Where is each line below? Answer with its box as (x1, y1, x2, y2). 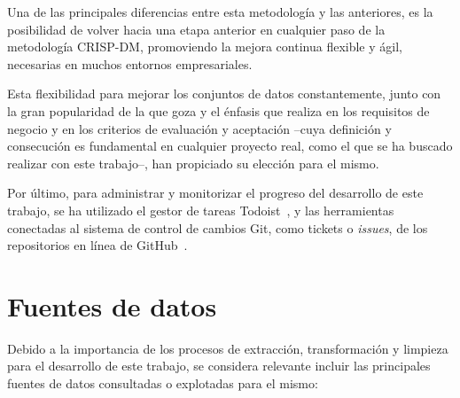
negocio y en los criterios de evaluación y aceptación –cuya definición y (7, 119, 392, 137)
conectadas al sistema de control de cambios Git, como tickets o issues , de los (7, 218, 428, 237)
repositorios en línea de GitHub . (7, 236, 188, 254)
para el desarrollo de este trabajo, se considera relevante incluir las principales (7, 356, 431, 375)
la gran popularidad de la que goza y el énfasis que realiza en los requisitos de (7, 101, 430, 120)
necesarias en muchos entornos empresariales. (7, 54, 253, 73)
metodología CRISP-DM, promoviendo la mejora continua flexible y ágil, (7, 37, 402, 56)
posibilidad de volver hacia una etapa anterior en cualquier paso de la (7, 20, 386, 38)
